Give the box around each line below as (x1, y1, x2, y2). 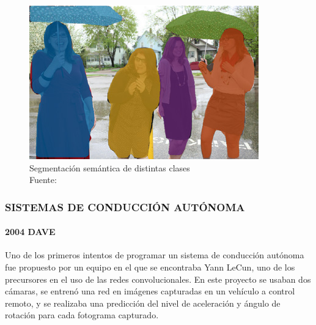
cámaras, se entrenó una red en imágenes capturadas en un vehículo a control (5, 285, 295, 297)
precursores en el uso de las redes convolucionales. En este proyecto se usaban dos (5, 272, 311, 285)
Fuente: (29, 173, 57, 186)
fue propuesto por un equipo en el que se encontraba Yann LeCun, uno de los (5, 261, 295, 274)
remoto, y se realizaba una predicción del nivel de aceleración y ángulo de (5, 296, 281, 309)
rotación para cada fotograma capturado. (5, 308, 159, 321)
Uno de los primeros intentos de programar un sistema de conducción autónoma (5, 248, 304, 261)
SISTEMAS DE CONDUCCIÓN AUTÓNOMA (5, 199, 245, 214)
